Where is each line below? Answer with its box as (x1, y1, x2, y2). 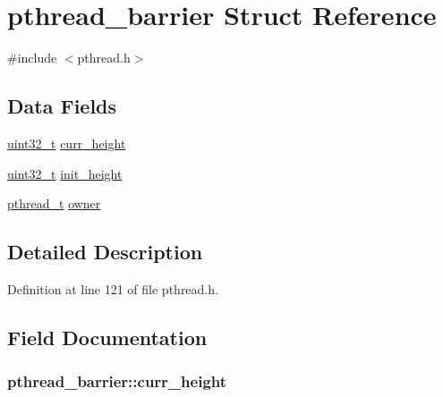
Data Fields (7, 92, 117, 120)
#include (7, 48, 57, 67)
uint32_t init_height (7, 164, 123, 182)
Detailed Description (7, 238, 203, 266)
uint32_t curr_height (7, 133, 126, 152)
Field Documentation (7, 323, 208, 351)
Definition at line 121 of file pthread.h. (7, 279, 218, 298)
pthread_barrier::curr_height (7, 370, 227, 393)
